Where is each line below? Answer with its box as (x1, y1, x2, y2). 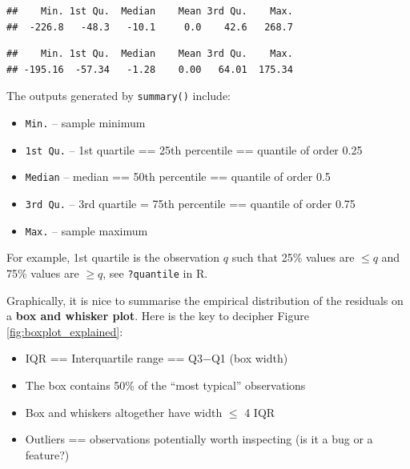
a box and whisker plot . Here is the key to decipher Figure (6, 307, 309, 324)
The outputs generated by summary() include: (6, 87, 231, 104)
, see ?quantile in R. (102, 264, 208, 281)
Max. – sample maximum (25, 222, 148, 239)
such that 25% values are (231, 249, 355, 266)
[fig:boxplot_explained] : (6, 323, 123, 339)
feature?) (25, 446, 70, 463)
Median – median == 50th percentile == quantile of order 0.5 (25, 168, 331, 185)
